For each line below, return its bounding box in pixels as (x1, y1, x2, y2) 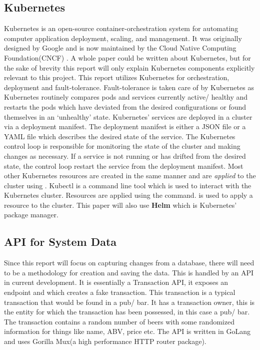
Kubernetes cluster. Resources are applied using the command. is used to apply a (4, 190, 253, 200)
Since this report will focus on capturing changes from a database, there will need (4, 257, 254, 268)
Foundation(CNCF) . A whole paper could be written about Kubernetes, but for (4, 52, 251, 63)
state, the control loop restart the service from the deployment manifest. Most (4, 160, 243, 171)
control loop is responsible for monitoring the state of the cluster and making (4, 141, 240, 151)
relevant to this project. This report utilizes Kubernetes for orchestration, (4, 72, 229, 83)
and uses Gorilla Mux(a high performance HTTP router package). (4, 336, 206, 346)
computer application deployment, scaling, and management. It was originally (4, 33, 242, 43)
